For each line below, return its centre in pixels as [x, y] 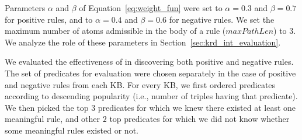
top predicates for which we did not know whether [199, 119]
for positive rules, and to [49, 19]
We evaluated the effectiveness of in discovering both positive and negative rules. [149, 62]
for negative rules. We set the [222, 19]
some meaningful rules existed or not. [72, 130]
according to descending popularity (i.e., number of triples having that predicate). [151, 96]
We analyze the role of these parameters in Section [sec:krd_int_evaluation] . [143, 42]
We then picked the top [47, 107]
